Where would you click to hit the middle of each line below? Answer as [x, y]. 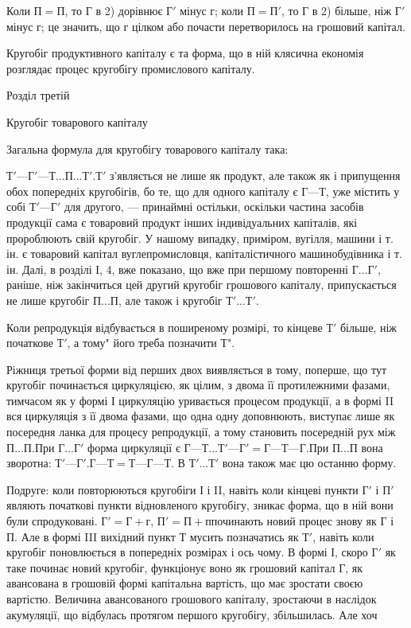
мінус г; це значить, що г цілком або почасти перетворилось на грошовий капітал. [206, 26]
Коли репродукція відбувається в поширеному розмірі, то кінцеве [165, 327]
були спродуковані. [52, 521]
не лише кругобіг [48, 300]
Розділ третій [38, 95]
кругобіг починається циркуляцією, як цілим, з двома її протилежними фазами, [198, 385]
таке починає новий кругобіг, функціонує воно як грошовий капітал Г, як [185, 567]
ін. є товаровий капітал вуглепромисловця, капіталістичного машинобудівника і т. [204, 254]
